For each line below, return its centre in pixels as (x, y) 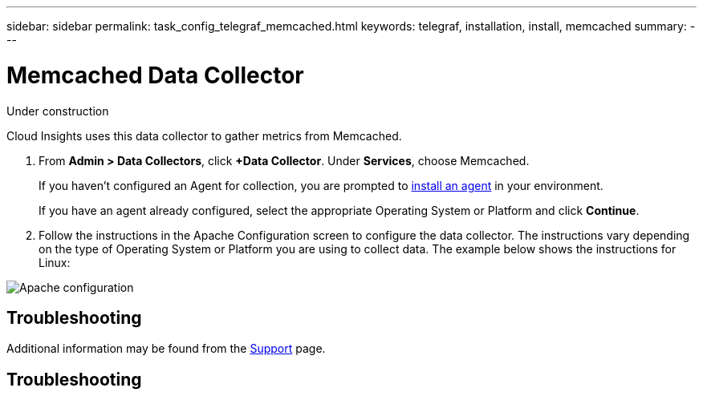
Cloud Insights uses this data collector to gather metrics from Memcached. (204, 135)
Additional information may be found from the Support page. (166, 349)
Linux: (55, 262)
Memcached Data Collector (155, 75)
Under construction (58, 111)
